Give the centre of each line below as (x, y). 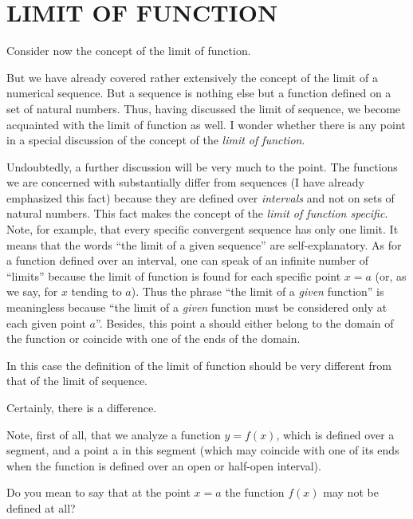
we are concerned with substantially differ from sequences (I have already (185, 182)
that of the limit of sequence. (77, 381)
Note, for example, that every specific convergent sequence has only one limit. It (203, 229)
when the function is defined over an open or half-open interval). (164, 465)
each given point (46, 322)
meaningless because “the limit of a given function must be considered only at (197, 307)
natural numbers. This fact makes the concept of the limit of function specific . (197, 213)
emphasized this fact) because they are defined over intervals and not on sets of (201, 197)
